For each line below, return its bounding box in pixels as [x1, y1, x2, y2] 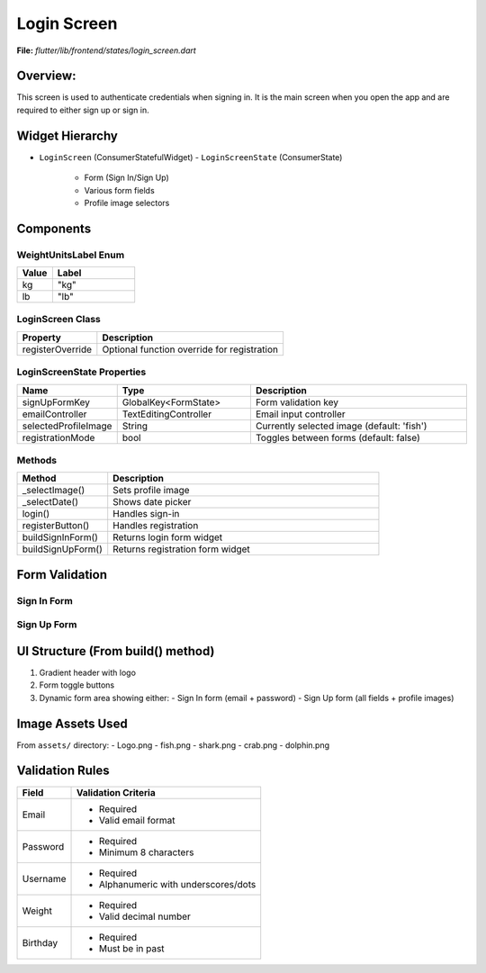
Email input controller [255, 408, 346, 420]
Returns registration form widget [112, 543, 251, 555]
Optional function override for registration [102, 343, 279, 356]
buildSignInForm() [22, 531, 99, 544]
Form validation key [255, 396, 339, 409]
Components [16, 221, 92, 236]
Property [22, 331, 62, 344]
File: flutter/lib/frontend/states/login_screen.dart [16, 45, 197, 56]
